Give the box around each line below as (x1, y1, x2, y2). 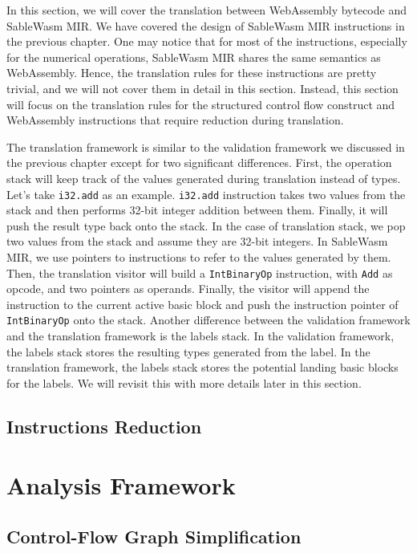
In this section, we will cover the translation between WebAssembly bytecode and (6, 2, 407, 18)
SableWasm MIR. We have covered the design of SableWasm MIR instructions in (6, 17, 405, 34)
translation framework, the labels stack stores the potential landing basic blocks (6, 359, 399, 376)
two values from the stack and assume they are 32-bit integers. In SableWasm (6, 233, 388, 250)
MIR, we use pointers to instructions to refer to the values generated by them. (6, 248, 391, 265)
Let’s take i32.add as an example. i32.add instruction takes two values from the (6, 185, 406, 202)
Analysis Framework (6, 469, 236, 502)
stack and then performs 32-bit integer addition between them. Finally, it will (6, 201, 388, 218)
